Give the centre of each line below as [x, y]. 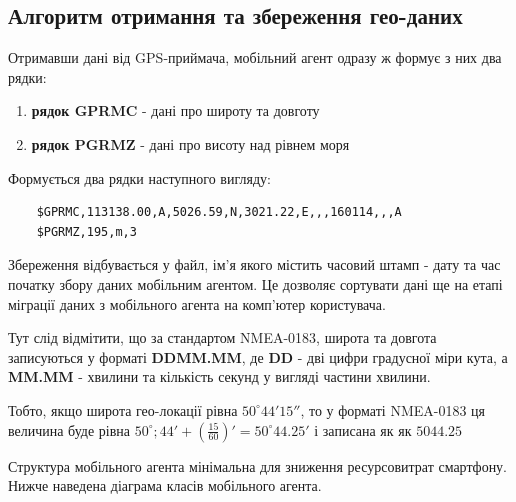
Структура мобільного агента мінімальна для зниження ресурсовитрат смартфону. [258, 465]
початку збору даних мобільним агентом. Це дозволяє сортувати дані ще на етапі [255, 283]
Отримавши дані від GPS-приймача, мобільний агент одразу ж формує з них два [255, 57]
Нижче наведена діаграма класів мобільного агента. [165, 485]
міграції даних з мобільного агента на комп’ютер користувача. [197, 303]
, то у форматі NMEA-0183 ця [393, 409]
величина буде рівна [69, 429]
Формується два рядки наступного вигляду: [139, 177]
